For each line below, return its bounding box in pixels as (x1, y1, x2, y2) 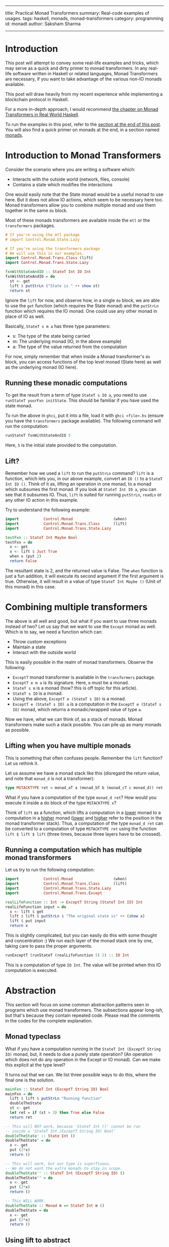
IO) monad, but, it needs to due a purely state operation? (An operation (5, 1051, 152, 1057)
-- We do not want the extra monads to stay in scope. (5, 1166, 123, 1171)
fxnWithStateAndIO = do (5, 274, 55, 279)
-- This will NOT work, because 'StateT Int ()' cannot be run (5, 1124, 141, 1129)
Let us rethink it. (5, 760, 39, 766)
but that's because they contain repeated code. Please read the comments (5, 1012, 160, 1018)
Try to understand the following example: (5, 507, 91, 513)
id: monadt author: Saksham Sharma (5, 21, 81, 27)
